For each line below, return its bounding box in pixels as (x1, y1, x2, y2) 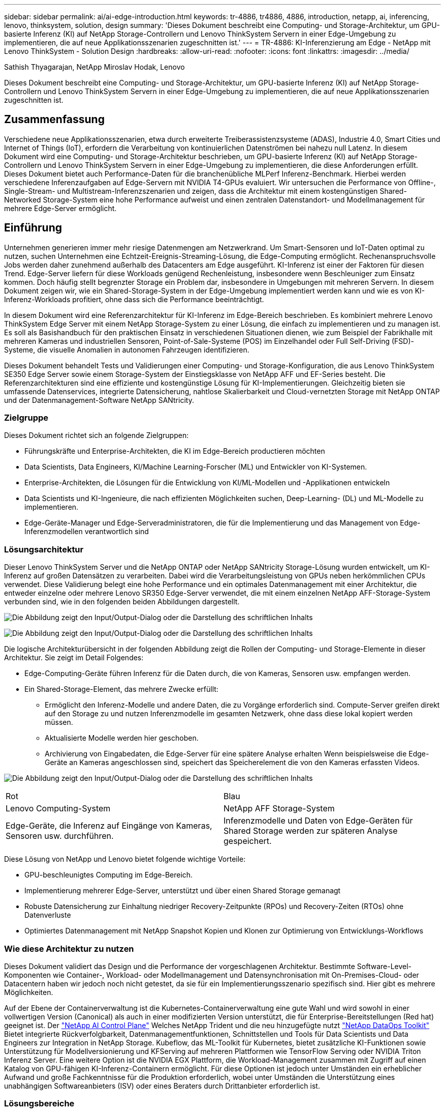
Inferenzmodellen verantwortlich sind (24, 527, 149, 536)
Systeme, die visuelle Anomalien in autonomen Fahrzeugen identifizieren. (4, 345, 249, 354)
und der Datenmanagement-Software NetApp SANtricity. (4, 395, 194, 404)
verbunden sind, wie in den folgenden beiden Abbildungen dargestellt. (4, 597, 240, 606)
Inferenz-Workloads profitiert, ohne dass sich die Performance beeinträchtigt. (4, 295, 264, 304)
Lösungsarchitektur (4, 544, 84, 554)
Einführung (4, 221, 62, 235)
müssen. (45, 718, 73, 727)
